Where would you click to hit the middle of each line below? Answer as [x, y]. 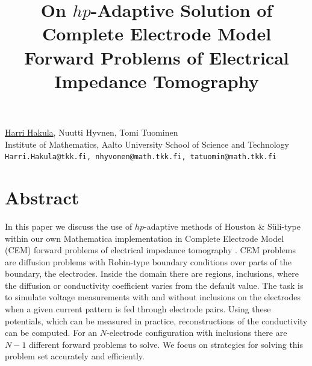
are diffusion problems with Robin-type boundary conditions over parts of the [148, 261]
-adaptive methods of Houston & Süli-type [222, 226]
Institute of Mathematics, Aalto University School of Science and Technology [147, 144]
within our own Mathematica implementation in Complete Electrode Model [145, 238]
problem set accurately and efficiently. [75, 356]
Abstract [42, 197]
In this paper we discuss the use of [69, 226]
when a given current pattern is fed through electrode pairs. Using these [138, 309]
